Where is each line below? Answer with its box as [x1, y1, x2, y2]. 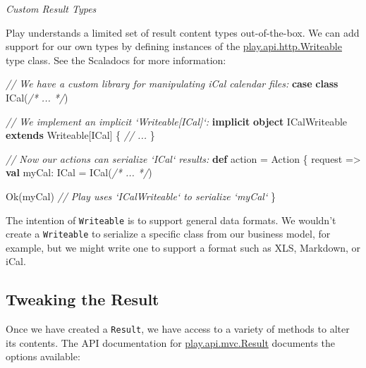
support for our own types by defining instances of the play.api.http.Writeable [6, 39, 342, 54]
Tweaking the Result [6, 288, 159, 310]
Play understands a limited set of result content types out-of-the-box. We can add [6, 25, 360, 39]
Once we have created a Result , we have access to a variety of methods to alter [6, 321, 350, 336]
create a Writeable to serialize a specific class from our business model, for [6, 226, 331, 241]
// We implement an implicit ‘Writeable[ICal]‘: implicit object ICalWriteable [6, 114, 348, 128]
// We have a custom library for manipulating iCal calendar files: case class [6, 76, 338, 91]
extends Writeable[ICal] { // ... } [6, 128, 155, 142]
